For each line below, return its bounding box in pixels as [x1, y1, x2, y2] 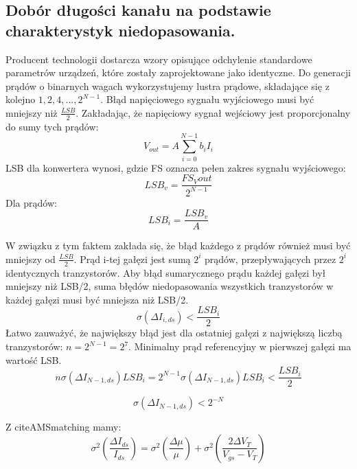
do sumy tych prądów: [5, 119, 99, 133]
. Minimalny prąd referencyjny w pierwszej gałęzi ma [128, 339, 352, 354]
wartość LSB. [5, 352, 62, 367]
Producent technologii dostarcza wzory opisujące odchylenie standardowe [5, 52, 312, 66]
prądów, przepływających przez [205, 251, 336, 266]
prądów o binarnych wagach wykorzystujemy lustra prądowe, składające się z [5, 78, 330, 93]
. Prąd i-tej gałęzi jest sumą [73, 251, 191, 266]
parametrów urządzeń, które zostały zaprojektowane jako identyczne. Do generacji [5, 65, 351, 80]
